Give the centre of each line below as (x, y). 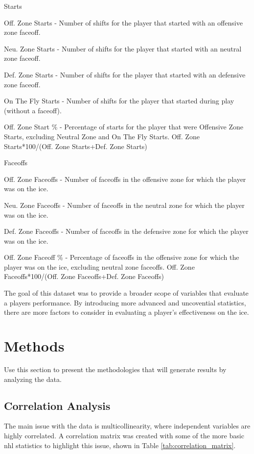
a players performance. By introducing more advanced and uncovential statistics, (125, 302)
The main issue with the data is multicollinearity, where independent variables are (127, 426)
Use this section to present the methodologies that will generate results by (115, 369)
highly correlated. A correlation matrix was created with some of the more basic (124, 435)
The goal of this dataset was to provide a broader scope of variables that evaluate (126, 293)
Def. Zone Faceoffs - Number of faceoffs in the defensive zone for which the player (126, 231)
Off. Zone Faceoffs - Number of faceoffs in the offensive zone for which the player (125, 179)
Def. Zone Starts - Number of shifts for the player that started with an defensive (125, 74)
